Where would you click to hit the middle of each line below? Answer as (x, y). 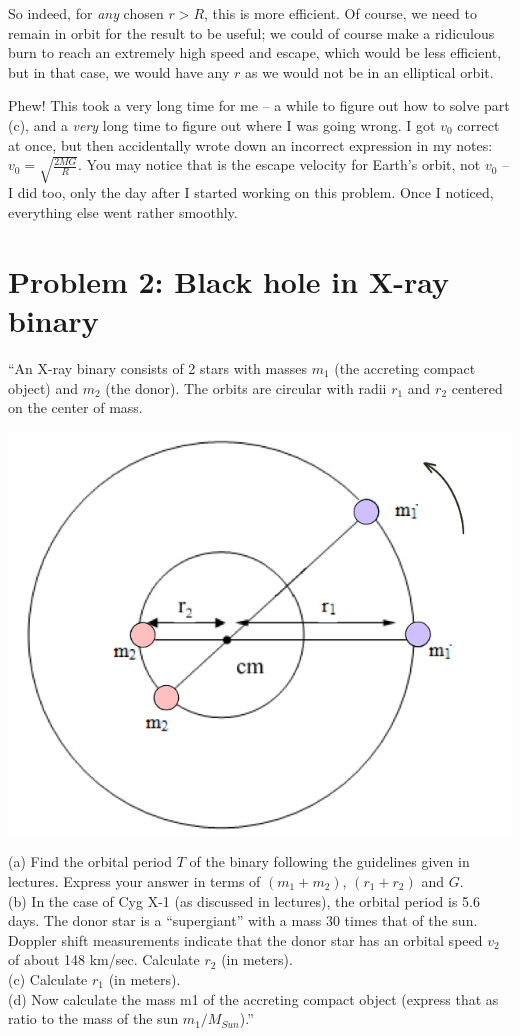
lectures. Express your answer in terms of (134, 880)
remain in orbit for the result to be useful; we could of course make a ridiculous (251, 32)
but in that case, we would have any (119, 71)
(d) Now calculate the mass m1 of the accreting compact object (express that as (253, 998)
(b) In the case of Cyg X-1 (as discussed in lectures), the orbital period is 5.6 (244, 900)
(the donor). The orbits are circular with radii (246, 387)
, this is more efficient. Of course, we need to (340, 13)
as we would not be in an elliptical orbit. (369, 71)
